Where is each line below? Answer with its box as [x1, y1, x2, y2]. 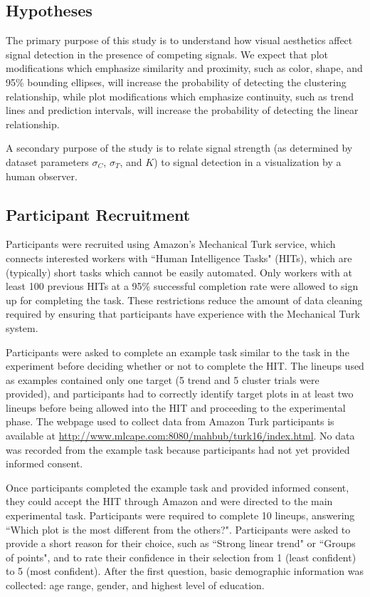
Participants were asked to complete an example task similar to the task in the [6, 344, 349, 359]
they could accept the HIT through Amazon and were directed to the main [6, 494, 333, 509]
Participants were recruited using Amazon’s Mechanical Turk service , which [6, 237, 336, 251]
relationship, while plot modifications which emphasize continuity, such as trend [6, 88, 354, 103]
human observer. [6, 168, 78, 183]
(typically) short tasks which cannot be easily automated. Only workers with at [6, 264, 353, 279]
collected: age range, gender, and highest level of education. [6, 578, 265, 592]
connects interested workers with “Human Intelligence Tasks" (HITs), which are [6, 250, 352, 265]
